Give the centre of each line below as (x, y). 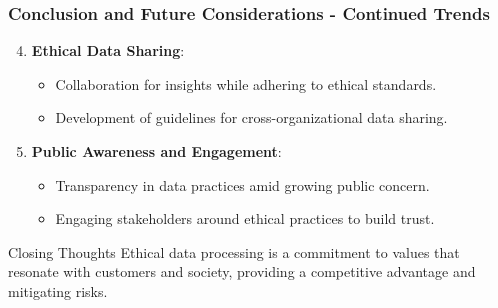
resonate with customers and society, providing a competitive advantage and (242, 271)
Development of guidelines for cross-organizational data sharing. (251, 117)
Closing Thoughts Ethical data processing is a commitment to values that (234, 251)
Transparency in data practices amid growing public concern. (242, 184)
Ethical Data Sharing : (108, 50)
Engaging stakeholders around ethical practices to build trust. (245, 218)
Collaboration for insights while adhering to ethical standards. (246, 83)
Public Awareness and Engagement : (156, 151)
